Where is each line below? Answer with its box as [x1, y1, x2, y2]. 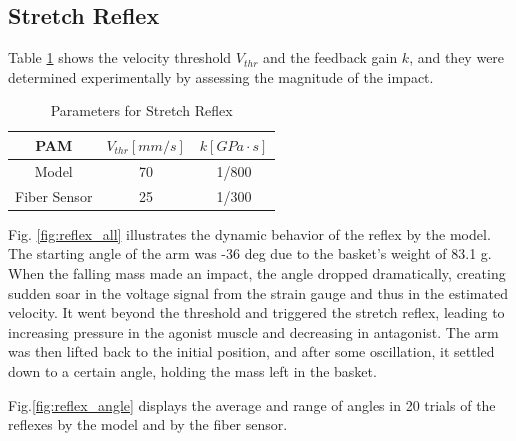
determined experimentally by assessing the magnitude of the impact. [8, 66, 434, 87]
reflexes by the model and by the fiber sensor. [8, 414, 288, 435]
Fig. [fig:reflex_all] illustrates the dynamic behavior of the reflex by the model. [8, 223, 491, 244]
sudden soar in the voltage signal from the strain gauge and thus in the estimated [8, 282, 508, 303]
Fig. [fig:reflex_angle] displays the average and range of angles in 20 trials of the [8, 394, 496, 415]
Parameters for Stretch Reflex [50, 100, 233, 121]
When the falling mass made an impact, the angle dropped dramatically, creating [8, 262, 506, 283]
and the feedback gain [263, 47, 398, 68]
